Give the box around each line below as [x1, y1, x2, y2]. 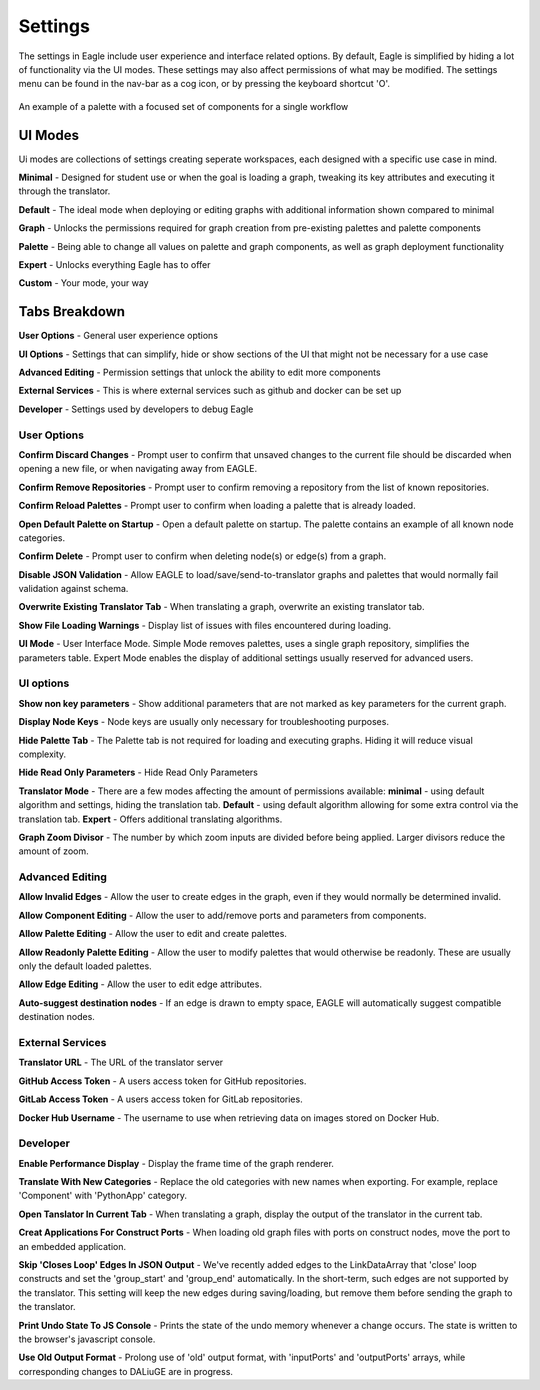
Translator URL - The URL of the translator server [18, 1056, 224, 1069]
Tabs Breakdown [18, 303, 125, 320]
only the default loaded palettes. [18, 960, 152, 972]
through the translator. [18, 185, 111, 197]
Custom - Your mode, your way [18, 277, 149, 289]
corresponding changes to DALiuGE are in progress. [18, 1365, 234, 1377]
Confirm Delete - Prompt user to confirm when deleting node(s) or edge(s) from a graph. [18, 550, 387, 562]
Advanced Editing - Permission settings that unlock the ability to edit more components [18, 366, 381, 379]
